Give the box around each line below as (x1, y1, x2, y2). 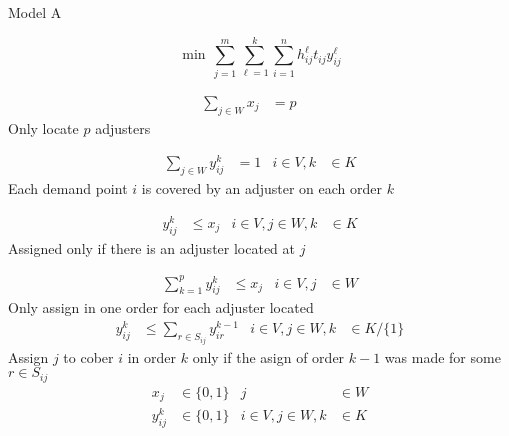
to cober (63, 346, 114, 367)
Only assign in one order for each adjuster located (8, 297, 314, 318)
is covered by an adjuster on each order (141, 178, 383, 199)
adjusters (95, 117, 151, 138)
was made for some (384, 346, 501, 367)
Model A (8, 2, 62, 22)
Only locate (8, 117, 79, 138)
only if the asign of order (192, 346, 345, 367)
